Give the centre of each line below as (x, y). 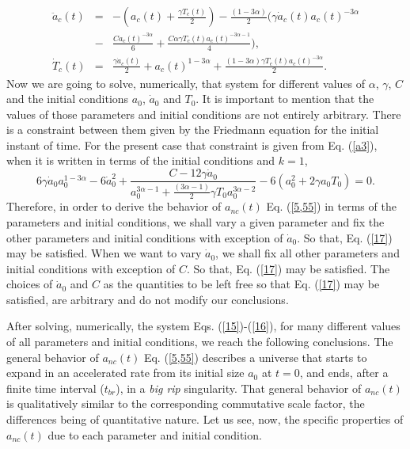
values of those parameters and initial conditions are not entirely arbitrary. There (204, 114)
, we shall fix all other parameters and (307, 253)
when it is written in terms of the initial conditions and (141, 160)
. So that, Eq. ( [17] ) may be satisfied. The (288, 268)
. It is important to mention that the (285, 99)
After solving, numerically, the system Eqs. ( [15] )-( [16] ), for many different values (203, 326)
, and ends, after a (344, 373)
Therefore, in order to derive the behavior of (114, 206)
